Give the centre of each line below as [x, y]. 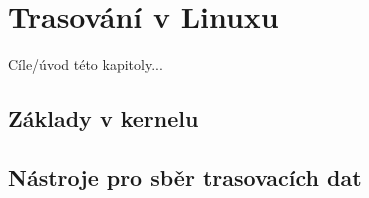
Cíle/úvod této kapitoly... [85, 64]
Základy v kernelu [103, 118]
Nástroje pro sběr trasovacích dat [185, 176]
